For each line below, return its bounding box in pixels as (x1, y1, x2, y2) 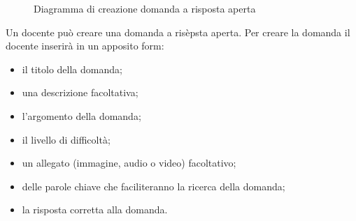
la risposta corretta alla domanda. (22, 202, 168, 217)
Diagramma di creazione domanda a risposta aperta (34, 1, 256, 15)
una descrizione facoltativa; (22, 85, 138, 100)
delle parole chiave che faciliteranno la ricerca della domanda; (22, 178, 285, 193)
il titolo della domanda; (22, 61, 122, 76)
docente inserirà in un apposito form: (6, 38, 164, 53)
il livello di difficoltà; (22, 132, 111, 146)
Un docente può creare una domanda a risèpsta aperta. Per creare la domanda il (6, 24, 350, 39)
